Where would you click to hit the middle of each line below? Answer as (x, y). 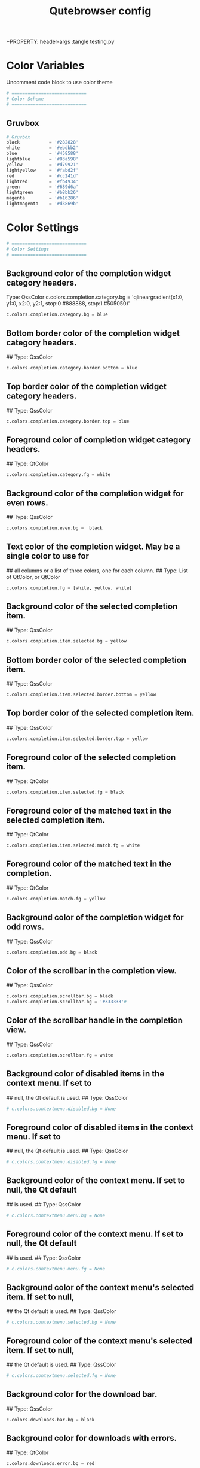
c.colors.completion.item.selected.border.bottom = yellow (81, 695)
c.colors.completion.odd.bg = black (52, 952)
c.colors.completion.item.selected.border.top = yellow (77, 738)
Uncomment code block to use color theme (59, 83)
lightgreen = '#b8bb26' (42, 193)
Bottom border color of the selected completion (96, 660)
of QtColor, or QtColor (33, 577)
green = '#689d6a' (42, 187)
